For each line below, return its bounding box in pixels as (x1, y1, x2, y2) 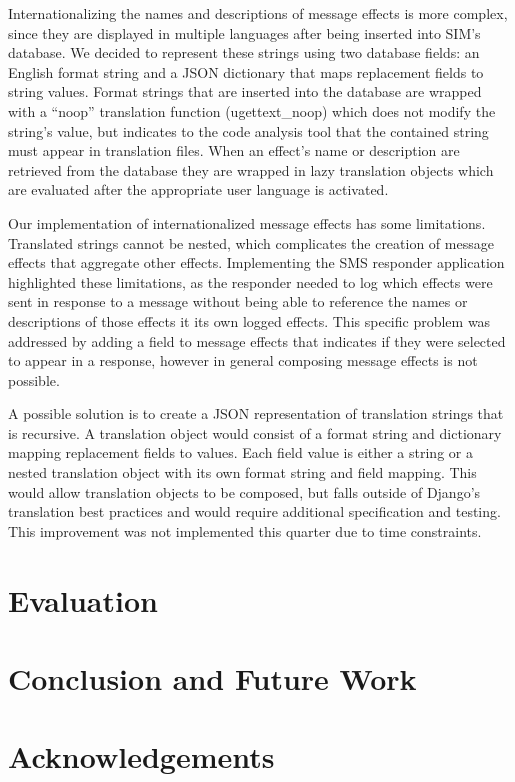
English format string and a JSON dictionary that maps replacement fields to (8, 61, 484, 82)
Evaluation (8, 579, 158, 620)
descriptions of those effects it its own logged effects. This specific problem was (8, 310, 491, 331)
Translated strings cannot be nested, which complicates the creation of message (8, 232, 494, 253)
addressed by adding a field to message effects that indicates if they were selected (8, 330, 506, 351)
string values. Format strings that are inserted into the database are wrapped (8, 81, 482, 102)
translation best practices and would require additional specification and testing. (8, 501, 501, 522)
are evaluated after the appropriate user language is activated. (8, 179, 389, 200)
